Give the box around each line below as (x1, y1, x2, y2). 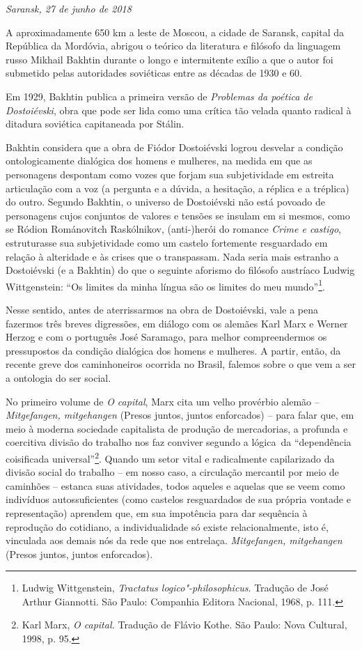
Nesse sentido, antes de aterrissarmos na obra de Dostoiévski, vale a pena (6, 302, 318, 316)
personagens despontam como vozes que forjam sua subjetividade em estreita (6, 167, 334, 181)
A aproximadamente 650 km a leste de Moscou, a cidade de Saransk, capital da (6, 24, 344, 39)
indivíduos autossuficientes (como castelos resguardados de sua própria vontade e (6, 492, 351, 506)
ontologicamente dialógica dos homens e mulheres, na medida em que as (6, 153, 313, 168)
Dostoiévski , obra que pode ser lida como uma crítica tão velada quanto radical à (6, 102, 352, 117)
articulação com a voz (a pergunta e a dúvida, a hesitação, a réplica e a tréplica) (6, 180, 349, 195)
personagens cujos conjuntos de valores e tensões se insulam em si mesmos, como (6, 208, 350, 222)
